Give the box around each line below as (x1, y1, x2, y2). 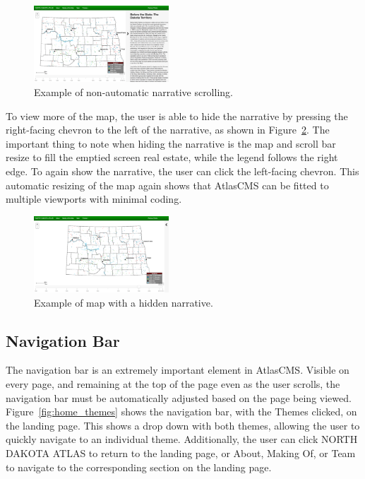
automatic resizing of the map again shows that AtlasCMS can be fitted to (6, 177, 329, 192)
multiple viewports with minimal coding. (6, 191, 182, 206)
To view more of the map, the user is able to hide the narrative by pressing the (6, 108, 348, 123)
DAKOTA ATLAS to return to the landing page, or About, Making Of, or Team (6, 445, 356, 460)
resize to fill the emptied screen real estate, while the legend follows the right (6, 150, 338, 165)
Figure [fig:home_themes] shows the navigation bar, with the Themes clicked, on (6, 404, 357, 419)
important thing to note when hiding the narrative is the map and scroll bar (6, 136, 336, 150)
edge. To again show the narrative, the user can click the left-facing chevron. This (6, 164, 359, 178)
